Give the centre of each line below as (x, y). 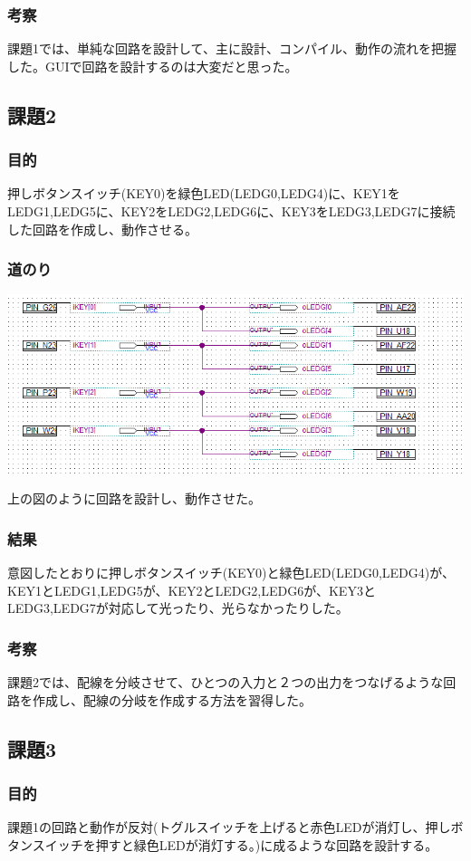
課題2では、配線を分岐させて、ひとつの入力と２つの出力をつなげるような (226, 682)
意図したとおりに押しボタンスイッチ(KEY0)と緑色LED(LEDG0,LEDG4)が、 (231, 573)
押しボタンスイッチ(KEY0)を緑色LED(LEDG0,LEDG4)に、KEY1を (204, 193)
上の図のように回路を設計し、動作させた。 (134, 498)
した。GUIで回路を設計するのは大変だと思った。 (153, 66)
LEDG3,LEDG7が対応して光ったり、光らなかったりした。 (178, 608)
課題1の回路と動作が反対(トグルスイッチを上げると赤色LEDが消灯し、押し (229, 827)
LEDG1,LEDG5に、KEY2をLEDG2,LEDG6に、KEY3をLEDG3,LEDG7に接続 (231, 211)
